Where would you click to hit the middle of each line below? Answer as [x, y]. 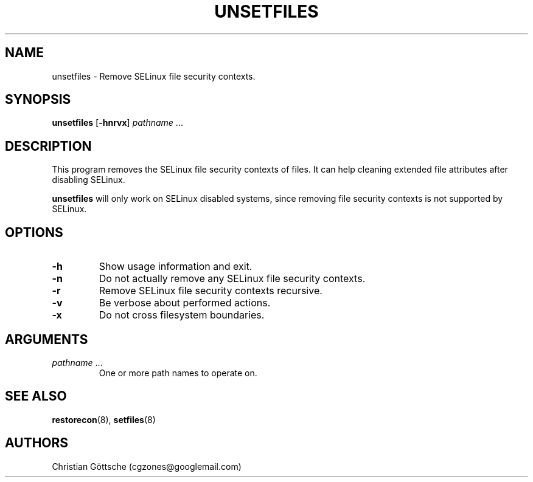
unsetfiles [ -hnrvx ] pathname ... [117, 123]
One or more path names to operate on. [178, 373]
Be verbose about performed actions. [185, 303]
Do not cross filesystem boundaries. [182, 315]
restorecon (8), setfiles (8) [104, 419]
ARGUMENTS [47, 339]
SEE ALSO [36, 396]
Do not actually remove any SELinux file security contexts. [232, 279]
